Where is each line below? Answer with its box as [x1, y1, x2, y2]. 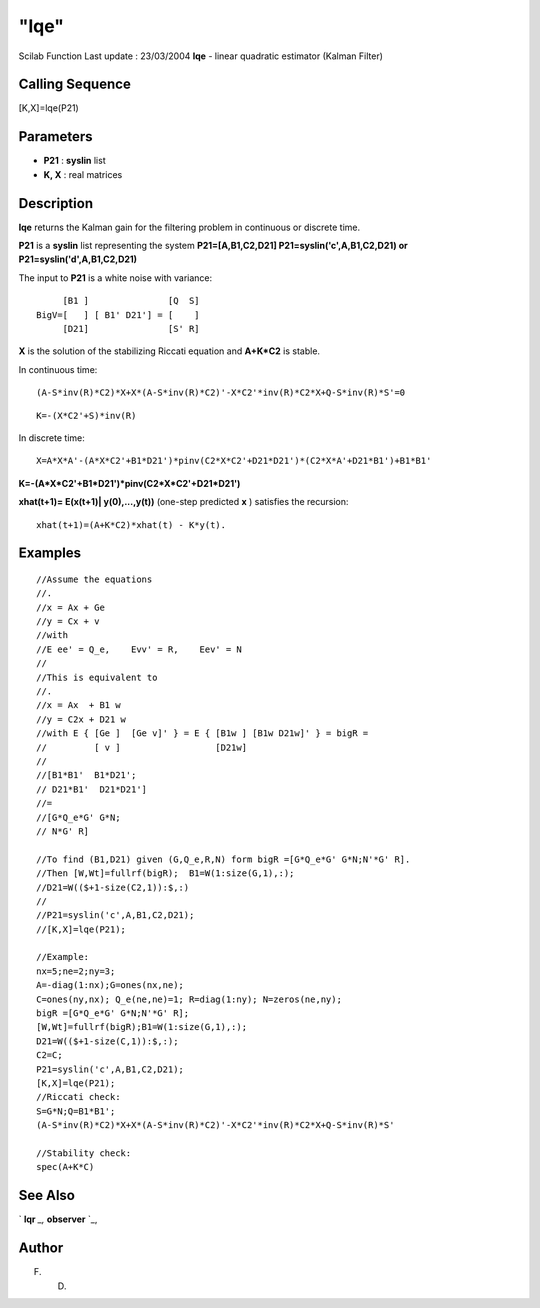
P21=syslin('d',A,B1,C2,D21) [18, 253, 138, 265]
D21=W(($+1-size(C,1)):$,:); [36, 1035, 179, 1047]
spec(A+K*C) [36, 1161, 95, 1173]
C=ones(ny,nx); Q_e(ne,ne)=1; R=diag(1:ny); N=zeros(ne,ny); [36, 993, 342, 1005]
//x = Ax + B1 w [36, 700, 121, 711]
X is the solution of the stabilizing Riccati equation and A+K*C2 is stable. [18, 345, 320, 357]
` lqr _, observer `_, [18, 1213, 98, 1225]
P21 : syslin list [43, 155, 106, 167]
